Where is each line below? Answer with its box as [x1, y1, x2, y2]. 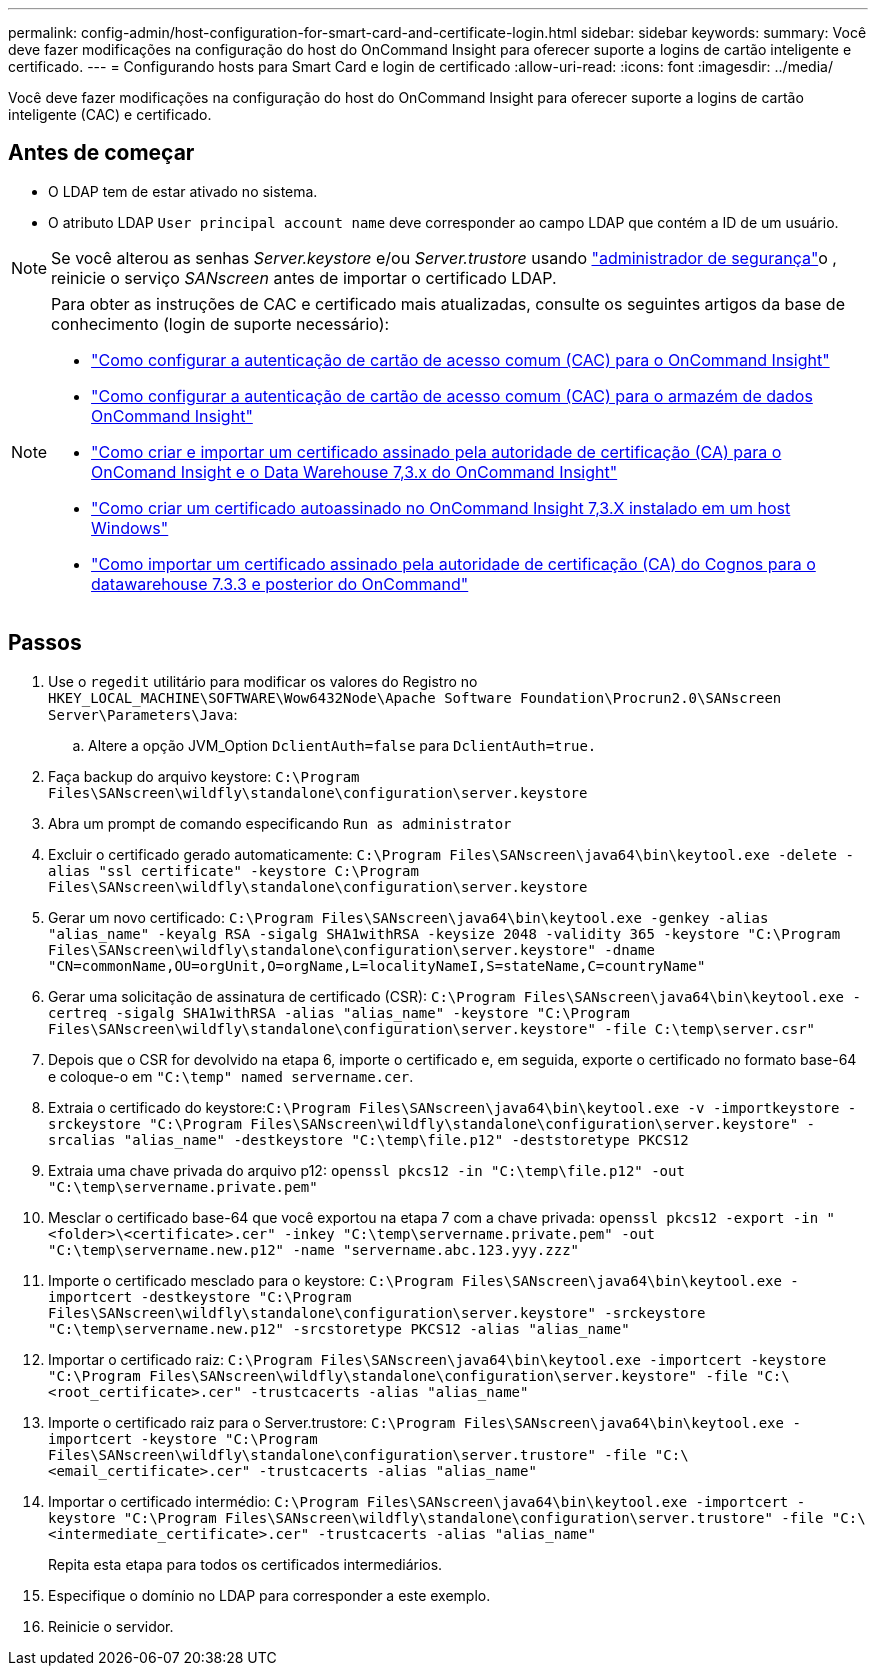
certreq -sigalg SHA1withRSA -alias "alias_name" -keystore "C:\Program [48, 1004, 630, 1021]
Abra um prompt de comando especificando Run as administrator [48, 814, 512, 832]
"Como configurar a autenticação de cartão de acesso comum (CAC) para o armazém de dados [91, 385, 813, 406]
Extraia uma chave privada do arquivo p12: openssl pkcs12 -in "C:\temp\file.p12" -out [48, 1161, 685, 1179]
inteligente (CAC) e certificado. [8, 106, 212, 123]
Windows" [91, 517, 169, 538]
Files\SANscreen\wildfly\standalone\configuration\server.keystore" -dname [48, 941, 655, 958]
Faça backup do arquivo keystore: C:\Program [48, 767, 360, 785]
